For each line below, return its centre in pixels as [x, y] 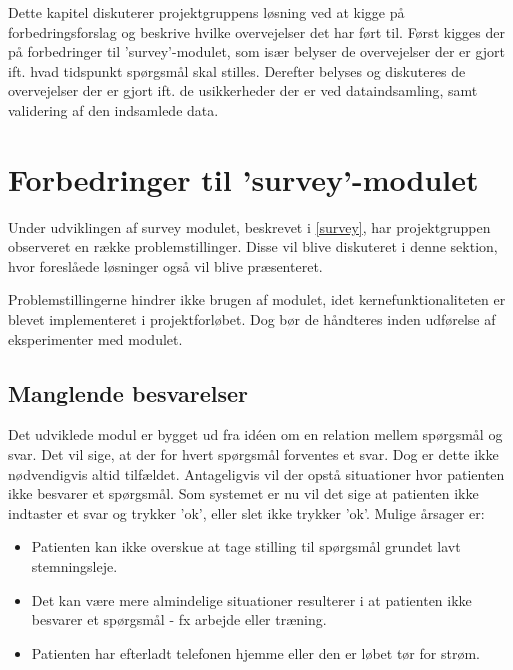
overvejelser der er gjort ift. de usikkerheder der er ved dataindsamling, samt [243, 90]
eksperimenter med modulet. [95, 338]
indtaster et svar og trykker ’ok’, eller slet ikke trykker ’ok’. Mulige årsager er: [246, 512]
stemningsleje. [74, 566]
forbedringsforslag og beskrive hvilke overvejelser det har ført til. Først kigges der [256, 31]
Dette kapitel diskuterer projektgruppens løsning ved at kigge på [206, 12]
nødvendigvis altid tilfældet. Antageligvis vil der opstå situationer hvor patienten [256, 473]
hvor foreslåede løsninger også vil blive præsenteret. [165, 265]
